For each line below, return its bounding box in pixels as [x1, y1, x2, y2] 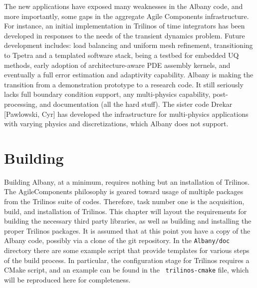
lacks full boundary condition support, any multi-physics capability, [4, 89, 211, 99]
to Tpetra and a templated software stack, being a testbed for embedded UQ [4, 49, 239, 60]
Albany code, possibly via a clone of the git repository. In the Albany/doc [4, 235, 230, 246]
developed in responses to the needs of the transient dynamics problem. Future [4, 30, 245, 40]
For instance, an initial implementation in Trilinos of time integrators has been [4, 20, 245, 31]
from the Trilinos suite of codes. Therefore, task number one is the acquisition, [4, 196, 245, 207]
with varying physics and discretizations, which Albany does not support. [4, 118, 229, 129]
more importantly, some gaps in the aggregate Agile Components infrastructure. [4, 10, 249, 21]
